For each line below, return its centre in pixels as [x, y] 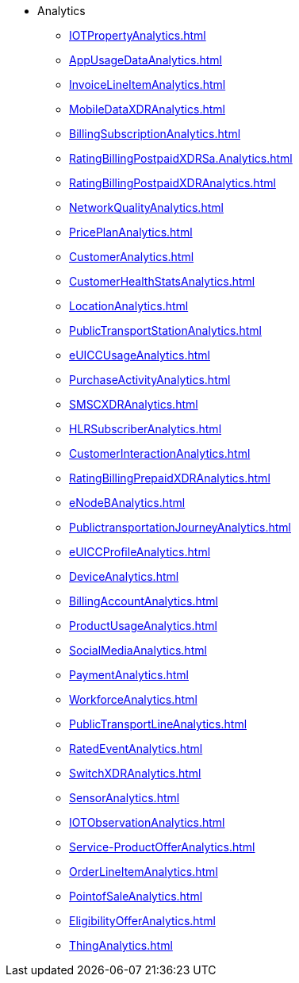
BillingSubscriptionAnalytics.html [155, 134]
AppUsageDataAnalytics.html [146, 60]
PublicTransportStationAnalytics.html [165, 330]
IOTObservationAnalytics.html [147, 822]
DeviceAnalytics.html [124, 576]
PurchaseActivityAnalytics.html [150, 380]
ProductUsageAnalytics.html [143, 626]
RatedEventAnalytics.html [136, 749]
